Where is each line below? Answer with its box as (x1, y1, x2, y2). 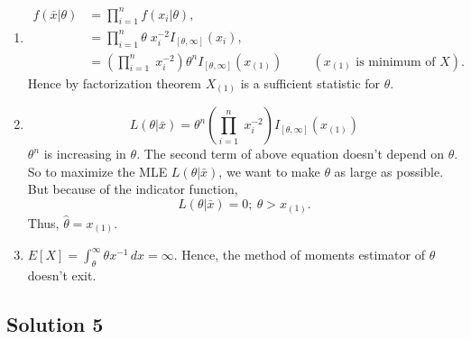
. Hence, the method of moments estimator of (173, 245, 425, 264)
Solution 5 (6, 309, 104, 337)
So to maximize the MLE (27, 161, 168, 180)
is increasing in (43, 144, 126, 163)
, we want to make (218, 161, 320, 180)
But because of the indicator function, (27, 179, 238, 198)
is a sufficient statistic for (240, 73, 381, 92)
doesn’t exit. (27, 265, 97, 284)
